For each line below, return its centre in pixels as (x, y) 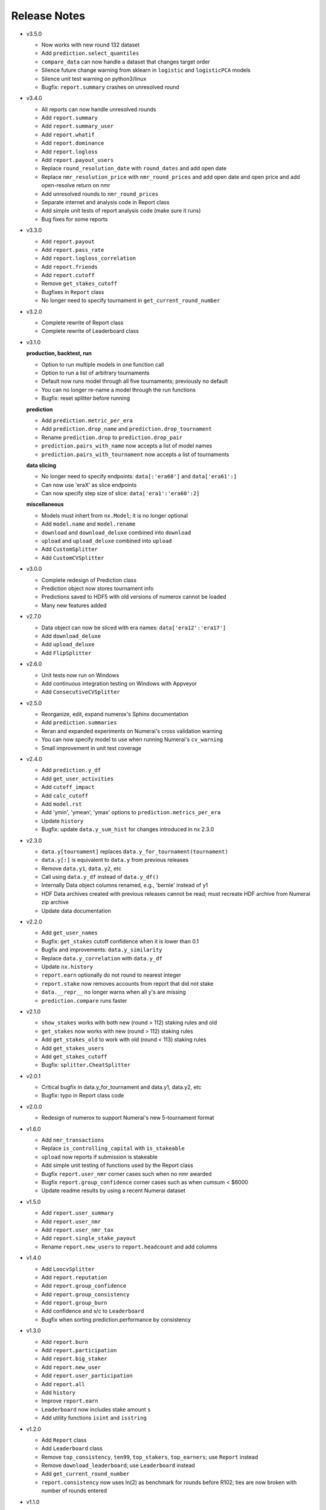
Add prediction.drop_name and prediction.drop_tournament (127, 429)
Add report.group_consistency (85, 1294)
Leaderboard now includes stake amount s (96, 1409)
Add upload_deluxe (68, 644)
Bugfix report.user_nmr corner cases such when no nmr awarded (126, 1174)
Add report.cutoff (68, 275)
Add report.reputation (75, 1277)
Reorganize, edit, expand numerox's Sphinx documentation (115, 714)
